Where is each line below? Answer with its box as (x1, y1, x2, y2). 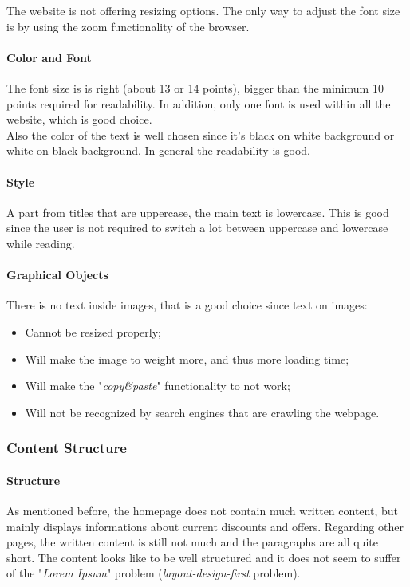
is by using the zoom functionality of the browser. (6, 18, 250, 34)
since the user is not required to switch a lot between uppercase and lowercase (6, 219, 388, 236)
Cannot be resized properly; (25, 323, 161, 340)
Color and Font (6, 49, 92, 65)
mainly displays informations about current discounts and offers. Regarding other (6, 518, 404, 534)
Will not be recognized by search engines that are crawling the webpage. (25, 404, 380, 420)
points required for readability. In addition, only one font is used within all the (6, 95, 391, 112)
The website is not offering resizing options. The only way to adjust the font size (6, 2, 400, 18)
